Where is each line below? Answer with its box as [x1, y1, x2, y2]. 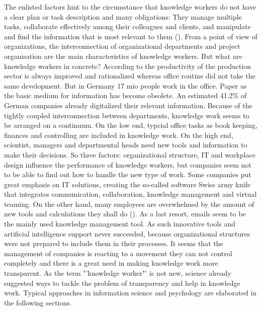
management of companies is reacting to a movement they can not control [4, 248, 232, 258]
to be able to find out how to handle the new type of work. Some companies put [4, 169, 251, 180]
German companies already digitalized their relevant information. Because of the [4, 100, 252, 110]
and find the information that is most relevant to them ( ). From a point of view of [4, 31, 257, 41]
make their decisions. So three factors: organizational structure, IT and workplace [4, 149, 255, 160]
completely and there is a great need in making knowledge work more [4, 258, 218, 268]
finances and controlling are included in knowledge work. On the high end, [4, 129, 233, 140]
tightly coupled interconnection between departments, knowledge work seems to [4, 110, 249, 120]
